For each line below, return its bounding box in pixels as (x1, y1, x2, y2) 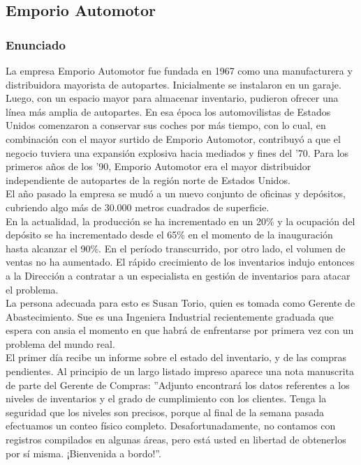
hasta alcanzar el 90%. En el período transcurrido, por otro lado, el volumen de (6, 241, 346, 255)
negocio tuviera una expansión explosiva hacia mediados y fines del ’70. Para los (6, 145, 349, 160)
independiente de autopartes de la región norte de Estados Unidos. (6, 172, 290, 187)
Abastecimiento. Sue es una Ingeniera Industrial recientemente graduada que (6, 309, 334, 323)
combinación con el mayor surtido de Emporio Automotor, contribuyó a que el (6, 131, 341, 146)
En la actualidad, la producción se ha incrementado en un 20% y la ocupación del (6, 213, 355, 228)
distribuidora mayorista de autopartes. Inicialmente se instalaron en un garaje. (6, 77, 341, 91)
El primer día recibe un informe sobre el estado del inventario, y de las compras (6, 350, 347, 365)
